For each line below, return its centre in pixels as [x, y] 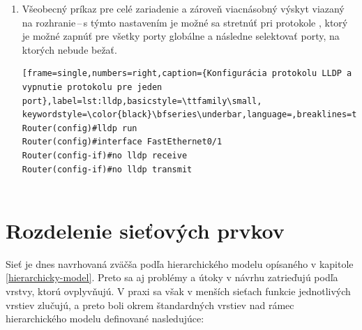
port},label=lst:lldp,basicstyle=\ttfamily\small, [142, 101]
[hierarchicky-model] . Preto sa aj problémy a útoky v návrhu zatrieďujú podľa [172, 277]
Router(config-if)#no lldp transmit [107, 169]
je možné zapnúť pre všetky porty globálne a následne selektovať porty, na [181, 36]
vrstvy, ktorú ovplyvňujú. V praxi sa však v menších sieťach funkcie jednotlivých [178, 291]
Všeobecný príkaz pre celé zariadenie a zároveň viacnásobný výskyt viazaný [183, 8]
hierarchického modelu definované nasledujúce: [105, 318]
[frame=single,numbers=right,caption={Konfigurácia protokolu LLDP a [187, 74]
